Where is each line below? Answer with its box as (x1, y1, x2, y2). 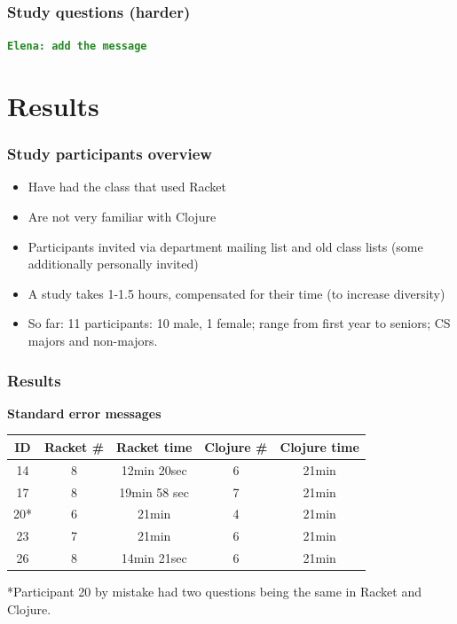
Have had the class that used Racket (28, 177, 227, 196)
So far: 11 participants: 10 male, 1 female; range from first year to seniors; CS (28, 314, 451, 332)
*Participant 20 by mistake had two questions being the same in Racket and (7, 582, 422, 601)
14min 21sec (121, 549, 187, 567)
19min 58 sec (119, 482, 189, 501)
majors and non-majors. (28, 331, 158, 350)
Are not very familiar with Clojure (28, 207, 217, 226)
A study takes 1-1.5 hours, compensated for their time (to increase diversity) (28, 284, 445, 302)
